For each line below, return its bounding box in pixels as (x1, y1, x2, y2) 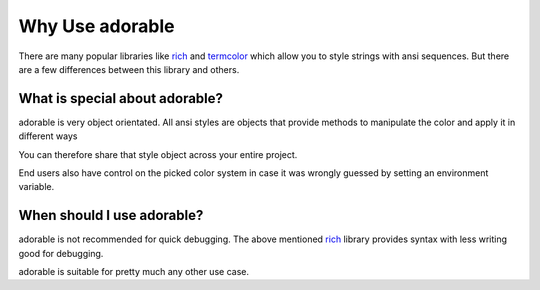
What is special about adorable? (18, 90, 224, 107)
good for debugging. (18, 247, 104, 259)
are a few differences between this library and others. (18, 63, 240, 75)
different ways (18, 130, 78, 142)
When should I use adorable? (18, 207, 204, 224)
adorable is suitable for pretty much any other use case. (18, 266, 250, 278)
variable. (18, 181, 55, 193)
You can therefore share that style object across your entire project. (18, 148, 298, 160)
